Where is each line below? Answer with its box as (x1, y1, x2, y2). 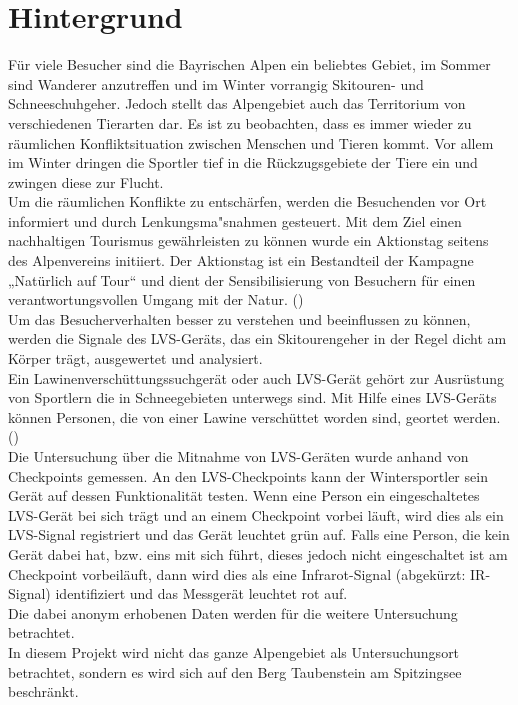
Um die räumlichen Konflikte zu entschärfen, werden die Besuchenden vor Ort (8, 191, 487, 212)
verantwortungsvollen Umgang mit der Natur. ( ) (8, 289, 304, 310)
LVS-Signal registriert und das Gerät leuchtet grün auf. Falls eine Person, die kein (8, 524, 510, 545)
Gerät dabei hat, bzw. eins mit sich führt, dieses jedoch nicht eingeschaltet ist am (8, 543, 508, 564)
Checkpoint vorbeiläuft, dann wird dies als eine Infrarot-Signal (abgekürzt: (8, 563, 466, 584)
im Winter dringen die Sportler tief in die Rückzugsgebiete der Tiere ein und (8, 152, 478, 173)
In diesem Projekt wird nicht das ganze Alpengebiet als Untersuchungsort (8, 641, 460, 662)
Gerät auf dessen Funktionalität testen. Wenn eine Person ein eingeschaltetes (8, 485, 480, 506)
